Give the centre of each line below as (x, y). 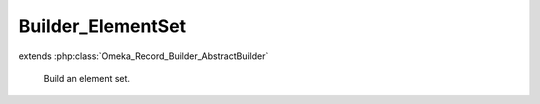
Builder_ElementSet (102, 26)
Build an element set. (86, 78)
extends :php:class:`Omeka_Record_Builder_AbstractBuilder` (143, 56)
